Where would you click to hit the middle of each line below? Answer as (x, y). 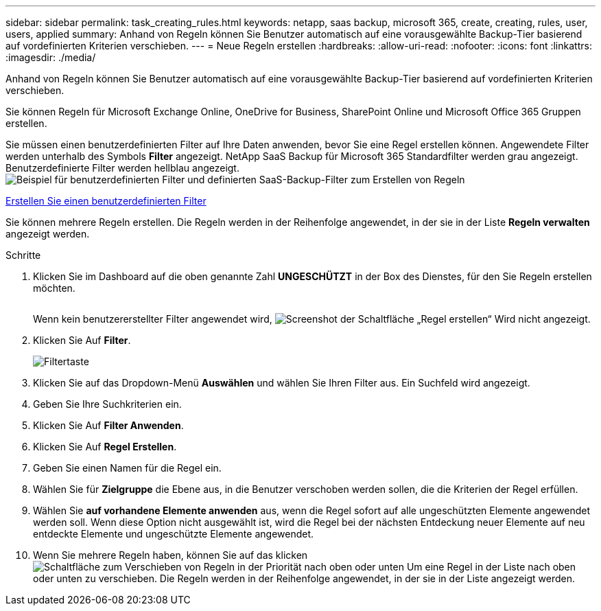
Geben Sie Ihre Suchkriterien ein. (107, 404)
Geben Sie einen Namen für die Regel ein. (127, 468)
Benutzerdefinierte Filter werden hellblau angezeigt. (122, 168)
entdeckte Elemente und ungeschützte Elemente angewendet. (174, 534)
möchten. (54, 288)
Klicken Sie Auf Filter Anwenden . (108, 425)
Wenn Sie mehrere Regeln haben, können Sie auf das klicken (170, 555)
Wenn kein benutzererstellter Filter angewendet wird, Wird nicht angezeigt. (312, 319)
